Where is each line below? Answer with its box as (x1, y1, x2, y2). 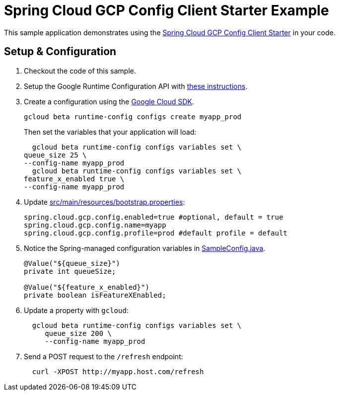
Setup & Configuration (4, 45, 117, 58)
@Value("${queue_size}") (24, 259, 120, 267)
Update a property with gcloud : (24, 306, 129, 315)
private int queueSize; (24, 267, 116, 275)
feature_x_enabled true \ (24, 174, 125, 183)
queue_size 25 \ (24, 151, 87, 159)
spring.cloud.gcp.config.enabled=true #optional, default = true (24, 213, 283, 221)
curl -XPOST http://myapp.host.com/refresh (32, 367, 204, 376)
